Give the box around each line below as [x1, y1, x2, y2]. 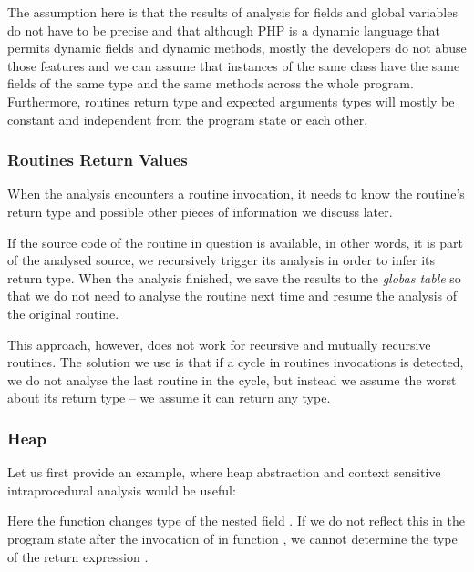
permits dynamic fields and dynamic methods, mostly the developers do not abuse [7, 38, 467, 57]
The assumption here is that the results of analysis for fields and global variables [7, 3, 458, 21]
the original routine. [7, 303, 119, 322]
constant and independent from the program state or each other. [7, 109, 368, 128]
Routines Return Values [7, 148, 188, 171]
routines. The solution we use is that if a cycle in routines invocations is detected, [7, 352, 464, 372]
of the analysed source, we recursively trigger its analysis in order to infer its [7, 250, 436, 270]
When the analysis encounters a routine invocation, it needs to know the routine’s [7, 184, 465, 203]
